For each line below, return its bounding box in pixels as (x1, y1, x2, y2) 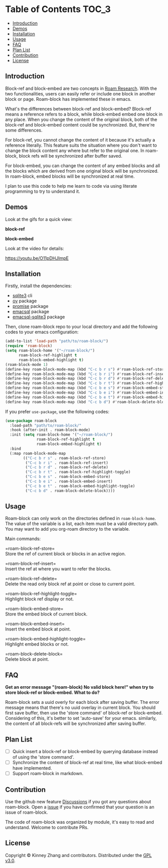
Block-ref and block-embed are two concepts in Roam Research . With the (5, 85, 157, 91)
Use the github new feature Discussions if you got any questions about (5, 799, 151, 805)
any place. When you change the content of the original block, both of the (5, 116, 157, 122)
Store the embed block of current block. (5, 611, 87, 617)
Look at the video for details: (5, 245, 64, 252)
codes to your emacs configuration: (5, 329, 79, 335)
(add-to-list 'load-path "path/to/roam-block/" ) (5, 339, 108, 344)
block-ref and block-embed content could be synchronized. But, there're (5, 121, 155, 128)
